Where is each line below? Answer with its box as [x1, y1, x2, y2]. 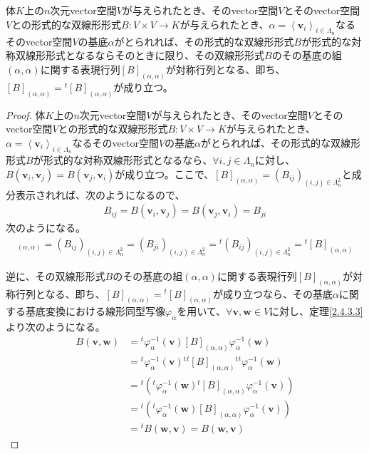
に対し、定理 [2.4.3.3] [269, 304, 363, 319]
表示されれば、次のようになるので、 [15, 187, 185, 202]
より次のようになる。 [6, 319, 105, 334]
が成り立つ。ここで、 [115, 166, 214, 181]
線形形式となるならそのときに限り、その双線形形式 [25, 48, 265, 63]
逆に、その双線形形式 [6, 268, 105, 283]
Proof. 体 [6, 107, 46, 122]
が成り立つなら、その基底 [212, 286, 333, 301]
